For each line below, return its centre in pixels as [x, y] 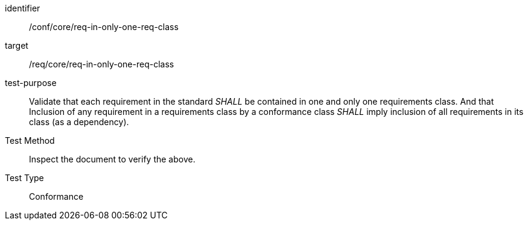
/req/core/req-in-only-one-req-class [102, 64]
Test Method [30, 140]
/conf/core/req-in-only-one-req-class [104, 27]
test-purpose [31, 83]
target [17, 45]
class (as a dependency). [79, 122]
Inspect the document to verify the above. [112, 159]
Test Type [24, 178]
